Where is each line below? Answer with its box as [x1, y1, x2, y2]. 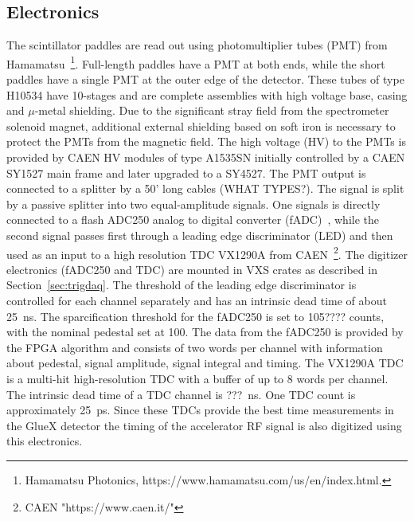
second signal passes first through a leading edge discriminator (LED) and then [6, 226, 393, 243]
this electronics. [6, 433, 83, 449]
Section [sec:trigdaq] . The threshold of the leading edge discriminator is [6, 276, 357, 293]
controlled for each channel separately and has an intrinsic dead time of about [6, 292, 387, 309]
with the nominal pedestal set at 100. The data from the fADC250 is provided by [6, 323, 404, 340]
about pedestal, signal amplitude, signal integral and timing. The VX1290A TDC [6, 355, 404, 371]
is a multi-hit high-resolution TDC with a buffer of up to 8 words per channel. [6, 370, 389, 386]
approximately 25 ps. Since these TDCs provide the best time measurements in [6, 402, 394, 418]
